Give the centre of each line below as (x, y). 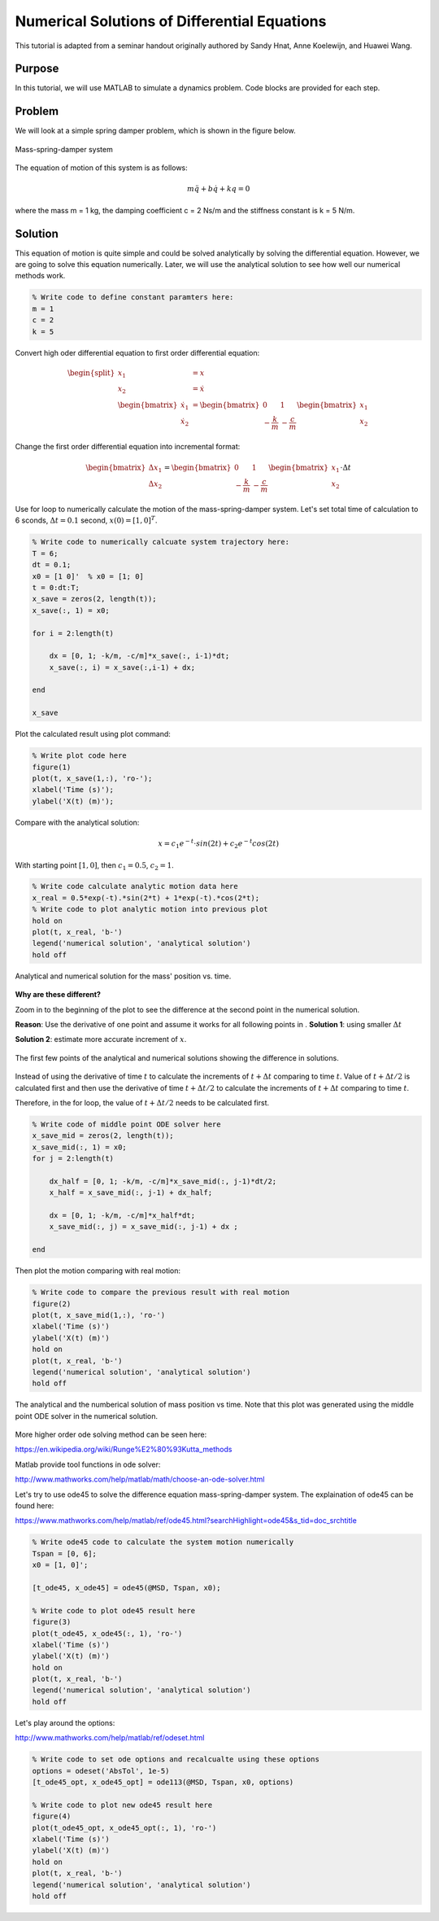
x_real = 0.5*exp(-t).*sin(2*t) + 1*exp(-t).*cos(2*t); (146, 898)
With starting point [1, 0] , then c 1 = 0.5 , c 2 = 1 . (94, 866)
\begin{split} (91, 373)
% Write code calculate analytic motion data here (135, 886)
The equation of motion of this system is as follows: (102, 168)
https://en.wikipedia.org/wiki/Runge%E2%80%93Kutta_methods (124, 1450)
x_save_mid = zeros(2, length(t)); (103, 1136)
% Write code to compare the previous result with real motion (161, 1293)
